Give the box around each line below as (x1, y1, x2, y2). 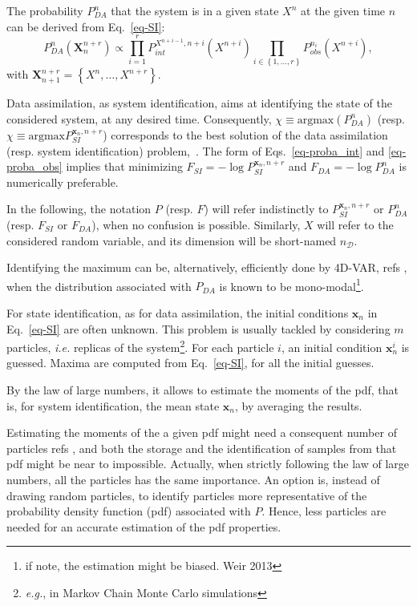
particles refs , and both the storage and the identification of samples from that (6, 439, 397, 456)
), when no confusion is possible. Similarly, (91, 216, 301, 232)
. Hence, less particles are (261, 503, 387, 519)
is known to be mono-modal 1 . (219, 275, 364, 294)
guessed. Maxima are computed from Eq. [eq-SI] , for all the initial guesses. (6, 354, 374, 371)
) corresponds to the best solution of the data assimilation (103, 126, 388, 143)
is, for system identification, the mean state (6, 397, 220, 414)
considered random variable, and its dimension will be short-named (6, 232, 337, 248)
